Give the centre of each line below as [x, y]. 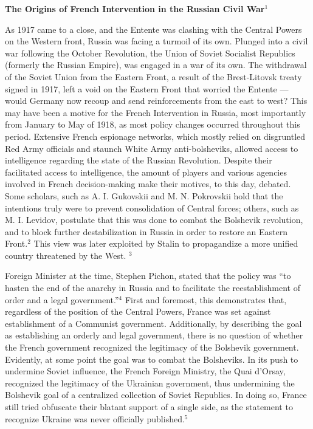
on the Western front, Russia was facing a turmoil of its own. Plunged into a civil [156, 41]
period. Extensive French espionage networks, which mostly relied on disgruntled [155, 136]
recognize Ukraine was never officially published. [95, 418]
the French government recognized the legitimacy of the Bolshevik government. [152, 347]
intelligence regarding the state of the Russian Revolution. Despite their [139, 160]
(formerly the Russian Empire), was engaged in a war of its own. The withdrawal [156, 65]
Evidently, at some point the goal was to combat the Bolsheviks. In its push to [152, 359]
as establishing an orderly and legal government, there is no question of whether [154, 335]
